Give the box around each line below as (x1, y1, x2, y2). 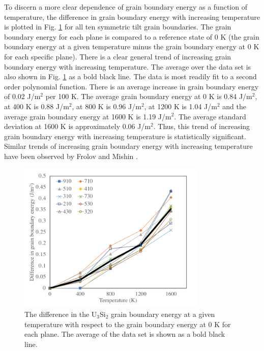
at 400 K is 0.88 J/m (4, 101, 69, 111)
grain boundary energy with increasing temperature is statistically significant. (4, 131, 246, 141)
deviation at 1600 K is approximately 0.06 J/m (4, 121, 151, 132)
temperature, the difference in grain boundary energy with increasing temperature (4, 11, 260, 22)
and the (222, 101, 246, 111)
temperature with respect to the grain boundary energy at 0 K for (24, 318, 231, 329)
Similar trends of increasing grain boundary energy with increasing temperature (4, 141, 253, 151)
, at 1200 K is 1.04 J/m (144, 101, 217, 111)
